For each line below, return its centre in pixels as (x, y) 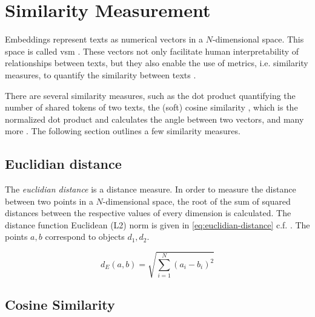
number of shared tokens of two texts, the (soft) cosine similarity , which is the (151, 107)
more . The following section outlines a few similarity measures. (123, 131)
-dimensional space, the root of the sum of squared (197, 201)
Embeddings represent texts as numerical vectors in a (104, 39)
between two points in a (49, 201)
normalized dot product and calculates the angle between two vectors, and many (154, 119)
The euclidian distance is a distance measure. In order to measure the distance (151, 189)
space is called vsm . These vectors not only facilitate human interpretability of (152, 51)
